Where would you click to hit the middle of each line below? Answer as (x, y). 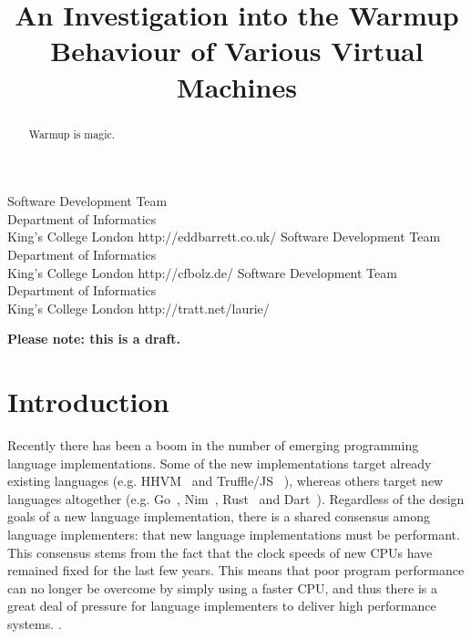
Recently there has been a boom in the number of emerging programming (213, 445)
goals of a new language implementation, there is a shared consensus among (219, 516)
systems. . (35, 624)
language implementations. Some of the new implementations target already (220, 463)
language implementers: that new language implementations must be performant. (234, 535)
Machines (237, 86)
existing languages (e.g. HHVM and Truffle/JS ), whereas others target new (225, 481)
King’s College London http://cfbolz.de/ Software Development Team (202, 272)
